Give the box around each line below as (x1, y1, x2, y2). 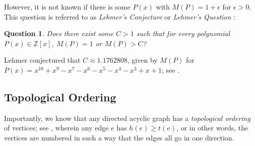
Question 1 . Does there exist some (4, 28, 113, 39)
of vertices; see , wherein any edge (4, 122, 109, 133)
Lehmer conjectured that (4, 55, 81, 65)
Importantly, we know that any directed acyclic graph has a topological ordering (4, 112, 250, 123)
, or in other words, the (176, 122, 248, 133)
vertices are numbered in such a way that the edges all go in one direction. (4, 132, 234, 142)
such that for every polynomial (136, 28, 230, 39)
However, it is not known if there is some (4, 2, 131, 12)
